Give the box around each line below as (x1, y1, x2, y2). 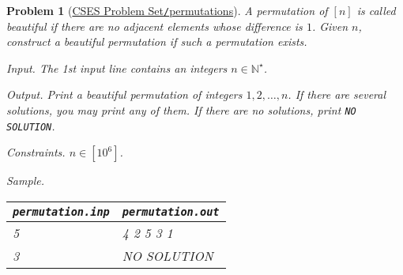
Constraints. (6, 144, 66, 160)
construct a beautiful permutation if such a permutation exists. (6, 33, 307, 50)
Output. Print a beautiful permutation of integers (6, 86, 243, 103)
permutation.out (122, 205, 220, 218)
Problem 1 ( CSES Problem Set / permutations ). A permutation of (6, 2, 328, 18)
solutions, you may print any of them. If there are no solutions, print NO (6, 102, 356, 119)
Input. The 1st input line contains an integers (6, 59, 228, 76)
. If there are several (288, 86, 386, 103)
